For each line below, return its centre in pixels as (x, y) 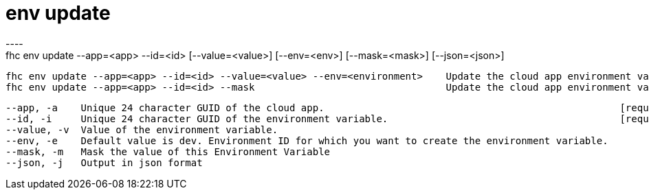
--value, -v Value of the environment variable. (142, 129)
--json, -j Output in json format (104, 162)
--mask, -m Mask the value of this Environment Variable (168, 151)
